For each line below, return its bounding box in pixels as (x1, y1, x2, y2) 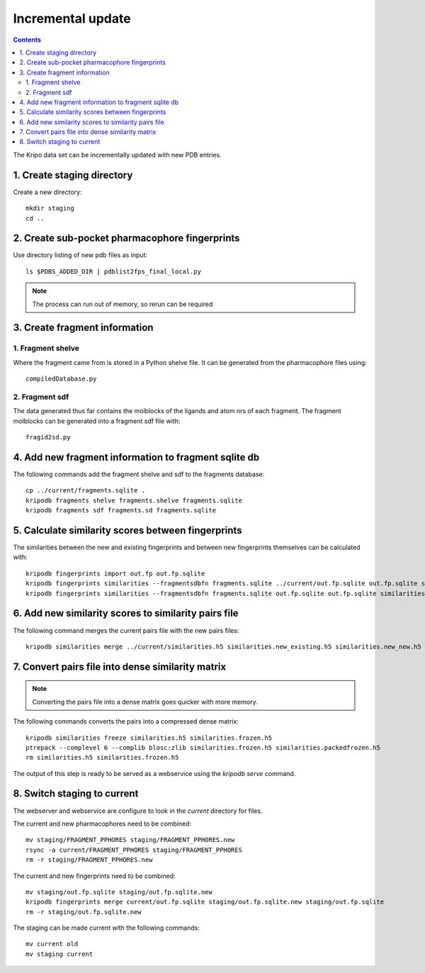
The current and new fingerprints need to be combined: (13, 872, 176, 880)
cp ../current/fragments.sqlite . (25, 486, 145, 495)
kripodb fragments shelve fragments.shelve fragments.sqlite (25, 496, 242, 505)
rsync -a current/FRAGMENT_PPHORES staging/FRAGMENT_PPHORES (25, 845, 242, 854)
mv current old (25, 940, 79, 948)
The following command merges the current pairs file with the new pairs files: (13, 626, 239, 634)
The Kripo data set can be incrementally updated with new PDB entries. (13, 150, 222, 159)
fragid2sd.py (25, 433, 71, 441)
